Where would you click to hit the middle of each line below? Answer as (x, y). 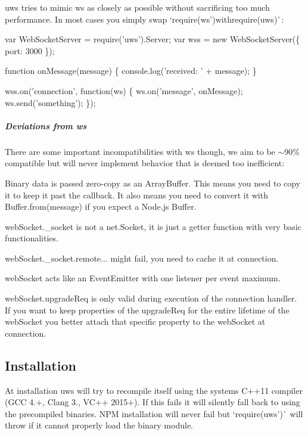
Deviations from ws (46, 125)
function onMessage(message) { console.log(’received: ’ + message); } (131, 71)
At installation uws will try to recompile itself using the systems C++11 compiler (154, 390)
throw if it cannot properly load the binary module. (99, 425)
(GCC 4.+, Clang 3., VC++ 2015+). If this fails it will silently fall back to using (153, 402)
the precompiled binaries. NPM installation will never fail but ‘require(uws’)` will (154, 413)
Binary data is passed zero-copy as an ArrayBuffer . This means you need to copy (153, 183)
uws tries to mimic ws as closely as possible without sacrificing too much (137, 7)
